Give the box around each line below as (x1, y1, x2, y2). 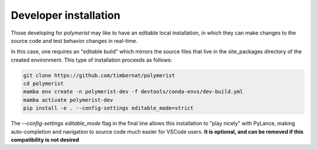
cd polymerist (23, 80, 64, 87)
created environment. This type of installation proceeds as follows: (11, 56, 173, 63)
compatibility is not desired (11, 137, 79, 144)
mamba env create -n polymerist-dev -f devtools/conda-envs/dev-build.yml (23, 88, 244, 95)
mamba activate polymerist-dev (23, 97, 114, 103)
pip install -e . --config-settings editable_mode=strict (23, 105, 194, 111)
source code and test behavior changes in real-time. (11, 37, 138, 44)
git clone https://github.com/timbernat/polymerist (23, 72, 176, 79)
